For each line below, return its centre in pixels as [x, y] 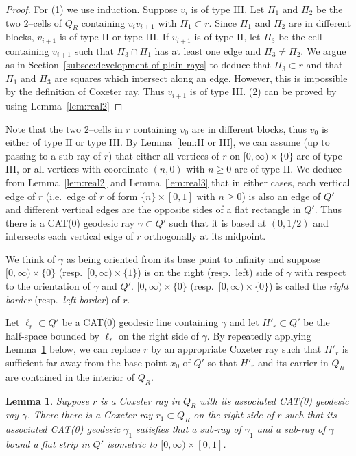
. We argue [323, 50]
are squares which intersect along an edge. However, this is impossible [201, 78]
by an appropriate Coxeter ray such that [236, 349]
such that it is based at [218, 222]
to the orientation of [48, 286]
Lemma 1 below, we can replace [73, 349]
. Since [223, 22]
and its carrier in [293, 363]
